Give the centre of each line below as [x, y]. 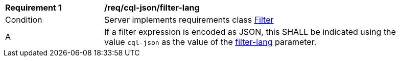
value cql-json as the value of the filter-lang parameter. [210, 42]
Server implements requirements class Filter [189, 20]
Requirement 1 [33, 8]
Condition [24, 20]
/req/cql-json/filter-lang [152, 8]
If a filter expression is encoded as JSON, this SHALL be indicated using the [250, 32]
